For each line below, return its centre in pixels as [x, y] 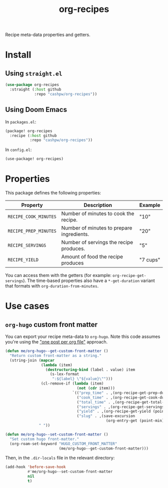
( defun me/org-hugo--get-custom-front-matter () [57, 351]
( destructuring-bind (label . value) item [90, 369]
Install [18, 55]
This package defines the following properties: [53, 193]
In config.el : [18, 150]
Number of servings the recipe [97, 242]
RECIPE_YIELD [23, 260]
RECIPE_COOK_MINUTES [32, 217]
